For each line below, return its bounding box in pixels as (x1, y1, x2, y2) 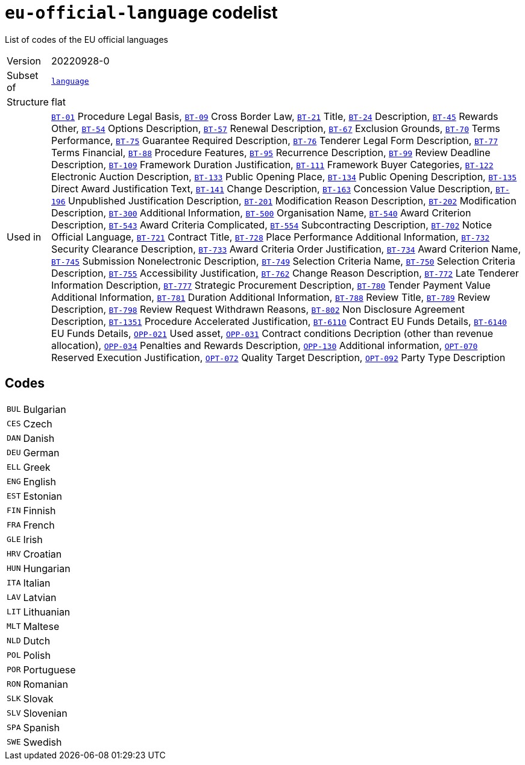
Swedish (23, 735, 62, 748)
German (23, 446, 60, 459)
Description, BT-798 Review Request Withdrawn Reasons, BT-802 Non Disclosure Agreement (51, 303, 465, 315)
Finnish (23, 504, 56, 517)
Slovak (23, 692, 54, 705)
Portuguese (23, 663, 76, 676)
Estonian (23, 490, 62, 502)
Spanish (23, 721, 60, 734)
